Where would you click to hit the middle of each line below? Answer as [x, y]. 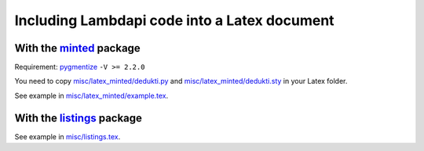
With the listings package [79, 118]
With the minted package [77, 48]
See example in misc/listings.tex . [68, 136]
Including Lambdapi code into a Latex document [174, 20]
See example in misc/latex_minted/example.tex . [91, 95]
